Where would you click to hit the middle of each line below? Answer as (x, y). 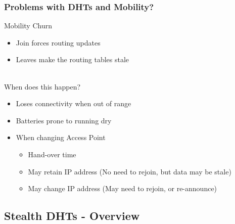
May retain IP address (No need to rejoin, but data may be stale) (130, 171)
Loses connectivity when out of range (74, 103)
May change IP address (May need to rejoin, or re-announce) (123, 188)
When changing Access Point (61, 137)
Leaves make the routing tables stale (73, 59)
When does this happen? (42, 86)
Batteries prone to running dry (64, 120)
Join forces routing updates (58, 42)
